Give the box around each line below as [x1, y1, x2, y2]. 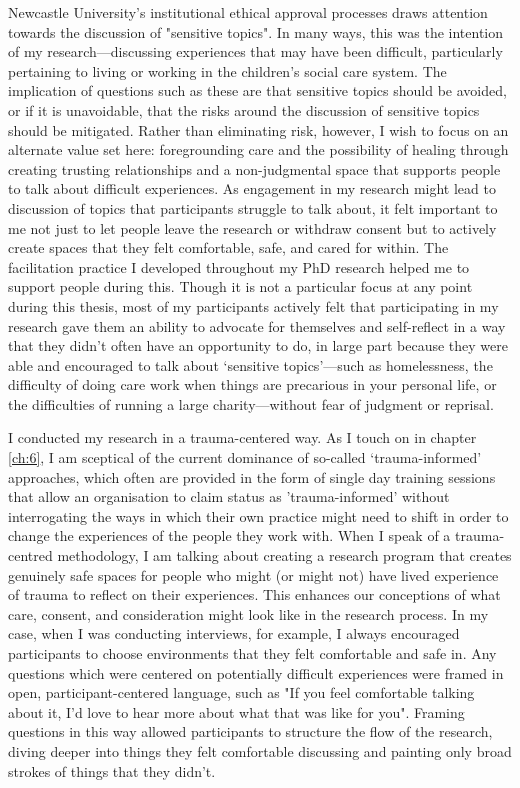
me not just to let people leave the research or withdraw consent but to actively [8, 217, 497, 238]
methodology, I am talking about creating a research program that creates [57, 545, 512, 566]
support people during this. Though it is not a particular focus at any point [8, 276, 473, 297]
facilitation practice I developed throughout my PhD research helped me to [8, 256, 470, 277]
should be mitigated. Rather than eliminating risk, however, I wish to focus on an [8, 119, 509, 140]
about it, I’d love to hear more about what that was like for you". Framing [8, 701, 465, 722]
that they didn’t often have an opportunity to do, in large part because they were [8, 335, 508, 356]
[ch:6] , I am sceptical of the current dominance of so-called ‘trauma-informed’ [8, 447, 482, 468]
